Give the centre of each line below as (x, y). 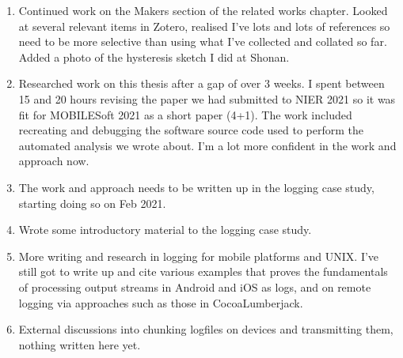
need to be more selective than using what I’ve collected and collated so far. (203, 41)
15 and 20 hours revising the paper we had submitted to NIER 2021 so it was (207, 98)
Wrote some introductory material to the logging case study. (165, 230)
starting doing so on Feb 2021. (92, 203)
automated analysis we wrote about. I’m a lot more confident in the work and (207, 145)
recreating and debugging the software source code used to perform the (191, 130)
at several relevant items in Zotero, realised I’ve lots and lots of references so (204, 26)
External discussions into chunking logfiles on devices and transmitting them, (206, 329)
